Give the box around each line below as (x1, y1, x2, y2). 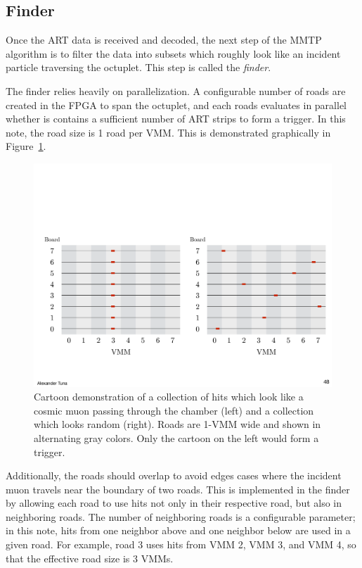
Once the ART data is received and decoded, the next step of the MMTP (6, 32, 322, 47)
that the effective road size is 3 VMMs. (6, 550, 174, 565)
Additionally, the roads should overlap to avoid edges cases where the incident (6, 468, 342, 483)
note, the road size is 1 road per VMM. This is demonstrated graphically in (6, 125, 331, 139)
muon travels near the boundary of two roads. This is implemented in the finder (6, 481, 350, 496)
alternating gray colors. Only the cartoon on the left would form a (34, 430, 319, 445)
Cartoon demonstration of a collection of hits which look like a (34, 389, 304, 404)
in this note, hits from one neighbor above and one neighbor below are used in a (6, 523, 351, 538)
